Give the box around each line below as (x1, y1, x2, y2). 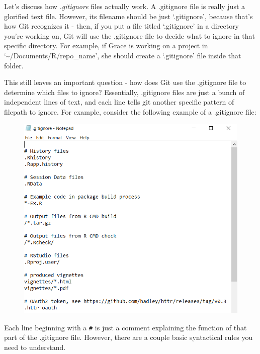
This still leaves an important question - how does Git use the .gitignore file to (4, 77, 246, 87)
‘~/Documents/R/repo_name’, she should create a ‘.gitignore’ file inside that (4, 50, 241, 60)
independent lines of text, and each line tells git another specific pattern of (4, 97, 234, 107)
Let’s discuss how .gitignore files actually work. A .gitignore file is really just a (4, 1, 245, 11)
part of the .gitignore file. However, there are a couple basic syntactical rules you (4, 332, 253, 342)
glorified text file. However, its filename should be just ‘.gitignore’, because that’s (4, 11, 253, 21)
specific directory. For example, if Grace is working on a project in (4, 40, 208, 51)
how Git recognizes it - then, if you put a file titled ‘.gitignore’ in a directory (4, 21, 239, 31)
